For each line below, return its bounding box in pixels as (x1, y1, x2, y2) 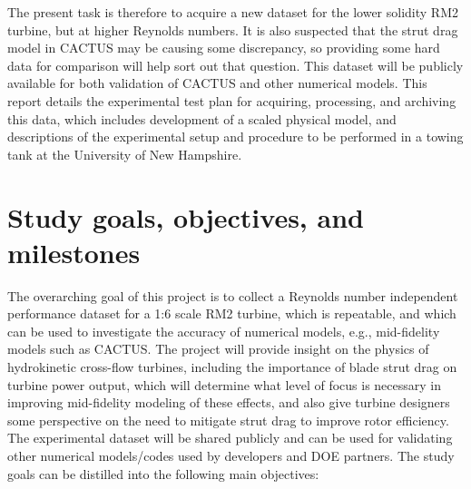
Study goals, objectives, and (7, 198, 364, 235)
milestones (7, 233, 141, 270)
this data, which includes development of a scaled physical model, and (7, 109, 397, 128)
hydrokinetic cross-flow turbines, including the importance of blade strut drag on (7, 357, 457, 377)
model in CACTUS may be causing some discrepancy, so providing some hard (7, 38, 440, 57)
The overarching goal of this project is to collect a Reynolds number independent (7, 286, 458, 305)
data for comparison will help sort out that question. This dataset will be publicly (7, 55, 464, 74)
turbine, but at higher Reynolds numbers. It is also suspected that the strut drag (7, 20, 458, 39)
